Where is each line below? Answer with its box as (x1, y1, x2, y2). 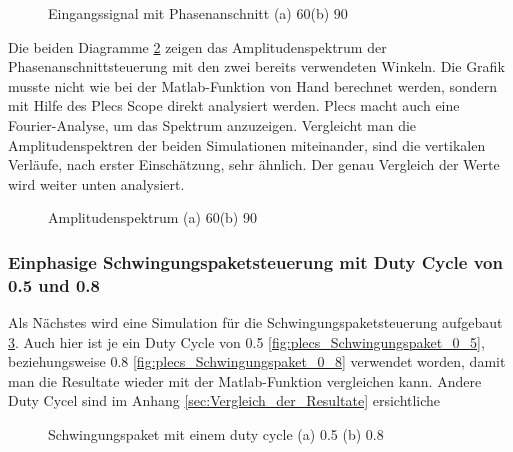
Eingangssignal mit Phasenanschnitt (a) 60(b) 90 (48, 3, 348, 23)
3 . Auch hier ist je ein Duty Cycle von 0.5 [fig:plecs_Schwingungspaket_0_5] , (8, 331, 485, 352)
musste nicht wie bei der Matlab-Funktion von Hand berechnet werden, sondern (8, 75, 498, 96)
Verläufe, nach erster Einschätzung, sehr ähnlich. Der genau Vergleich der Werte (8, 154, 500, 175)
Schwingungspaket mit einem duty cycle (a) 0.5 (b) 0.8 (48, 424, 384, 445)
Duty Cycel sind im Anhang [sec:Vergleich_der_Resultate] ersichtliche (8, 390, 441, 411)
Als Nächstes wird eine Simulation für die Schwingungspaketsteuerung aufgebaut (8, 312, 503, 333)
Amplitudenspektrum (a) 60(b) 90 (48, 207, 257, 228)
